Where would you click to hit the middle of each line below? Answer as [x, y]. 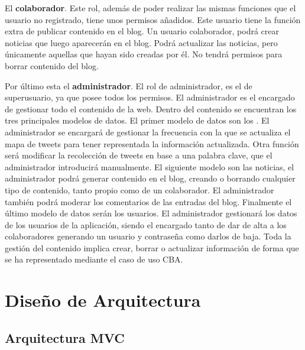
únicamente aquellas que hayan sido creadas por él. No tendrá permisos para [144, 54]
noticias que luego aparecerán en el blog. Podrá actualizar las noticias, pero [141, 42]
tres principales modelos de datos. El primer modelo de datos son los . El [137, 120]
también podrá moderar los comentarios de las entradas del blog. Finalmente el [148, 201]
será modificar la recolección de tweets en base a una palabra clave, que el [139, 155]
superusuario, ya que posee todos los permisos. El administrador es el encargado [150, 97]
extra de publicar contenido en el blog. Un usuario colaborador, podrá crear [142, 31]
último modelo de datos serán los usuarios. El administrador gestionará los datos [151, 213]
